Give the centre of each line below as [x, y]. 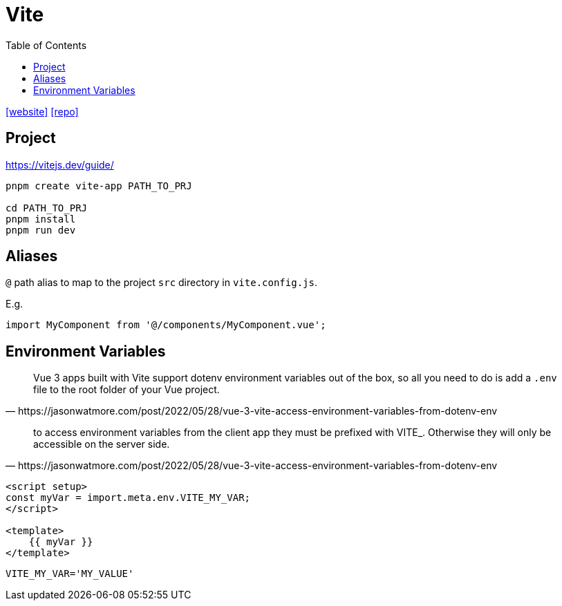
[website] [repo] [42, 111]
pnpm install [41, 219]
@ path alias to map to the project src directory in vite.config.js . [161, 283]
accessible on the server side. [102, 444]
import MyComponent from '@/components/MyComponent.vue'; [166, 325]
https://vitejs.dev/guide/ [60, 164]
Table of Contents [46, 45]
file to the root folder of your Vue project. [127, 390]
